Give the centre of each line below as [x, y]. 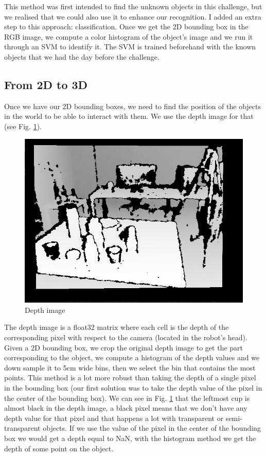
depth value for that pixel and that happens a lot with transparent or [114, 418]
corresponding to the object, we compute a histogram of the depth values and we [132, 357]
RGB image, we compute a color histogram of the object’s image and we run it [129, 36]
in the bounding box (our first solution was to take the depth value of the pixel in [133, 387]
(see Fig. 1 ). [23, 126]
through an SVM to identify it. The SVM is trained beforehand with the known [130, 47]
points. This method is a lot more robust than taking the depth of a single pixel [130, 377]
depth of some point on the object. [59, 448]
